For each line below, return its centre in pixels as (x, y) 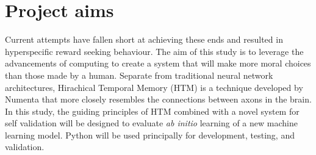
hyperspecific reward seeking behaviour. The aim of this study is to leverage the (154, 51)
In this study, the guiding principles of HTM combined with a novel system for (152, 111)
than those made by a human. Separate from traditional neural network (139, 75)
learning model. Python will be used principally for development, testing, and (150, 135)
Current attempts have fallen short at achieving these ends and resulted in (144, 39)
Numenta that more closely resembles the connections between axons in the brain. (158, 99)
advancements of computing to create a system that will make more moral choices (158, 63)
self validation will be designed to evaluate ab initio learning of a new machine (151, 123)
